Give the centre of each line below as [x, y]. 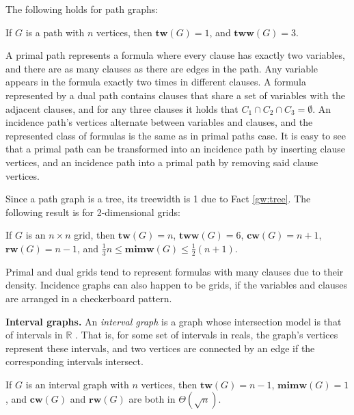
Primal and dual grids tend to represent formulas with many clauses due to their [175, 271]
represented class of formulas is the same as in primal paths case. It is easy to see [176, 135]
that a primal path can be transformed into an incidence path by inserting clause [176, 149]
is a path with [55, 32]
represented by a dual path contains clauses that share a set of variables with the [175, 95]
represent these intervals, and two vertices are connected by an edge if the [160, 348]
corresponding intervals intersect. [74, 361]
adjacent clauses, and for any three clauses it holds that [122, 108]
